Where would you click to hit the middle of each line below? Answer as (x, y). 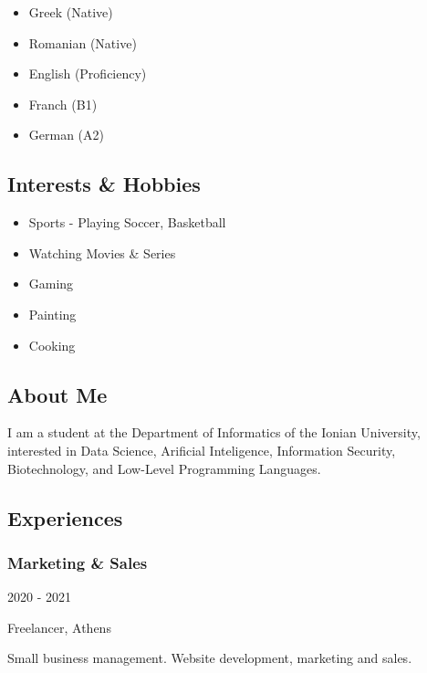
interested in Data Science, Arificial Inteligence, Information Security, (202, 450)
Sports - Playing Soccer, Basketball (127, 222)
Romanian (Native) (83, 42)
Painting (52, 314)
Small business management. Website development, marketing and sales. (210, 658)
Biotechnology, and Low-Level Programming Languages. (164, 468)
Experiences (65, 517)
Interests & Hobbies (104, 184)
